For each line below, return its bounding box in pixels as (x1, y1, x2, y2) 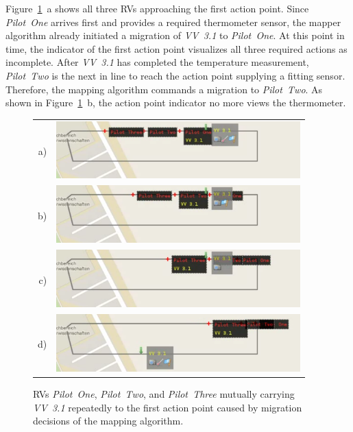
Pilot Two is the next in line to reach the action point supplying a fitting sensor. (5, 68, 345, 82)
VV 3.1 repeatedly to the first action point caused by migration (33, 400, 302, 414)
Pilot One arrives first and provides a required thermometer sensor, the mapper (5, 14, 341, 29)
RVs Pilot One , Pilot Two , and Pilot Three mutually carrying (33, 386, 295, 400)
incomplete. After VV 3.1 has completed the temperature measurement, (5, 55, 309, 69)
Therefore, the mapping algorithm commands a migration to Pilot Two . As (5, 82, 323, 96)
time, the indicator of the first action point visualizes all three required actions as (5, 41, 348, 56)
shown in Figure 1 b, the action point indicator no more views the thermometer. (5, 95, 346, 110)
